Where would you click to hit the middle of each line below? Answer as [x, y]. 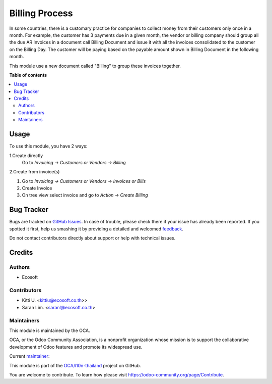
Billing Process [41, 13]
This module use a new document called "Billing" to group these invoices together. [95, 66]
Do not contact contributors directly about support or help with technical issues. [92, 238]
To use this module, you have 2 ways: [48, 146]
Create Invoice [37, 188]
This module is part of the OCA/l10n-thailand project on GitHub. [75, 365]
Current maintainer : [29, 356]
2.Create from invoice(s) [35, 172]
